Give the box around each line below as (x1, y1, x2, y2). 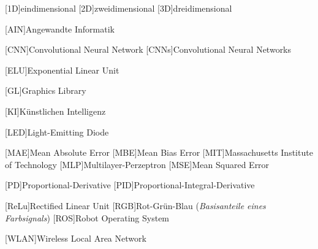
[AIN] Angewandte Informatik (5, 22, 115, 35)
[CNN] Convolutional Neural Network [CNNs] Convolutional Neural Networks (5, 43, 292, 56)
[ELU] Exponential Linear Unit (5, 63, 119, 76)
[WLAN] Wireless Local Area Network (5, 232, 146, 245)
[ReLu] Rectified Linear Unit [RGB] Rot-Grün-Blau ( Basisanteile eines (5, 199, 266, 212)
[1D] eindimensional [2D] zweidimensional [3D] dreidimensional (5, 2, 232, 14)
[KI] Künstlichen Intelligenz (5, 104, 106, 117)
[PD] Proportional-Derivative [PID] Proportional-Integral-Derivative (5, 178, 255, 191)
